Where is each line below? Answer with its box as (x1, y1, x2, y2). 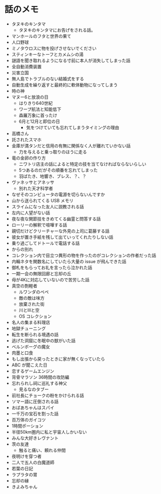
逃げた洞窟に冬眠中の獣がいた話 (11, 338, 76, 343)
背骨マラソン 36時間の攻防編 (11, 374, 70, 380)
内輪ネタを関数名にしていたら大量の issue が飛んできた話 (11, 258, 127, 264)
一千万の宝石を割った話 (11, 411, 59, 417)
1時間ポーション (11, 423, 44, 429)
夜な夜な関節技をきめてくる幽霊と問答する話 (11, 216, 101, 222)
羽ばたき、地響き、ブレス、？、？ (18, 173, 87, 179)
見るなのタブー (18, 386, 49, 392)
